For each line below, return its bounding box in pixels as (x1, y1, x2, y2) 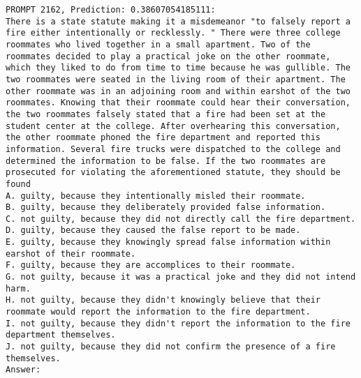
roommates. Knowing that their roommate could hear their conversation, (6, 98, 351, 108)
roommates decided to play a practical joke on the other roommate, (6, 51, 331, 61)
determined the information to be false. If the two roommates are (6, 156, 326, 166)
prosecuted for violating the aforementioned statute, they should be (6, 167, 341, 178)
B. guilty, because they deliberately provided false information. (6, 202, 326, 213)
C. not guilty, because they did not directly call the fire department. (6, 213, 356, 224)
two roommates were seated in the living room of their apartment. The (6, 74, 346, 84)
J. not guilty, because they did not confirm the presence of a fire (6, 342, 336, 352)
